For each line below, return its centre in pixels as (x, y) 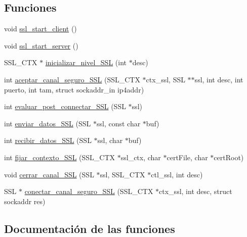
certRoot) (229, 157)
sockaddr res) (25, 201)
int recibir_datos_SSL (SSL (48, 140)
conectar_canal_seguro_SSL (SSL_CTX (89, 191)
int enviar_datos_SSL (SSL (48, 123)
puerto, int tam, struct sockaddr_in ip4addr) (74, 89)
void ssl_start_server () (41, 45)
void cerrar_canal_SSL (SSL (49, 174)
